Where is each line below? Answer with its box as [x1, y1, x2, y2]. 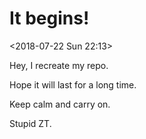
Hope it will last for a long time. [9, 78, 137, 91]
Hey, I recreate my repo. [9, 59, 109, 71]
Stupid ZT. [9, 117, 52, 129]
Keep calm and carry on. [9, 98, 111, 110]
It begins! [9, 7, 90, 30]
